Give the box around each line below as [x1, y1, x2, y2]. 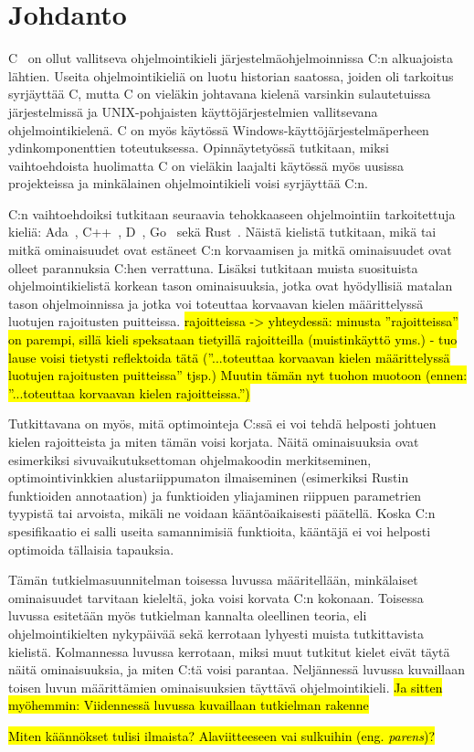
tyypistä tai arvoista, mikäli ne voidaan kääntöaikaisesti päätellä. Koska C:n [8, 503, 436, 523]
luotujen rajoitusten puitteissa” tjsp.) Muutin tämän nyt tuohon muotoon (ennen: [8, 365, 468, 385]
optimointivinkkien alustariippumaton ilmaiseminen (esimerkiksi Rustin [8, 468, 409, 487]
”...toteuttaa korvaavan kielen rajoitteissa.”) [8, 383, 250, 402]
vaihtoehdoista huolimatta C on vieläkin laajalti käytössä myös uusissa [8, 155, 404, 175]
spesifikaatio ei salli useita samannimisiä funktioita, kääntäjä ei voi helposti [8, 521, 431, 540]
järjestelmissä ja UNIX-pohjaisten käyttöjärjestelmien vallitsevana [8, 101, 378, 121]
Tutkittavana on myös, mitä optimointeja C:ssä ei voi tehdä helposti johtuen [8, 414, 437, 433]
